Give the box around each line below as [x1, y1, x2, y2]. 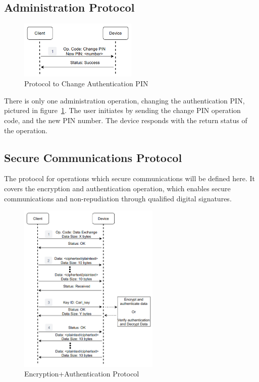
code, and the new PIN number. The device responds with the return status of [4, 115, 247, 125]
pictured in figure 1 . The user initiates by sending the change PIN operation [4, 105, 241, 116]
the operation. [4, 125, 48, 135]
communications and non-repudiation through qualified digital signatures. [4, 193, 232, 203]
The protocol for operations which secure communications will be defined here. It [4, 173, 255, 184]
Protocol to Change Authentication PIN [24, 78, 148, 89]
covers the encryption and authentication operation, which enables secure [4, 183, 231, 193]
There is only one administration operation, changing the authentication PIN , [4, 95, 245, 105]
